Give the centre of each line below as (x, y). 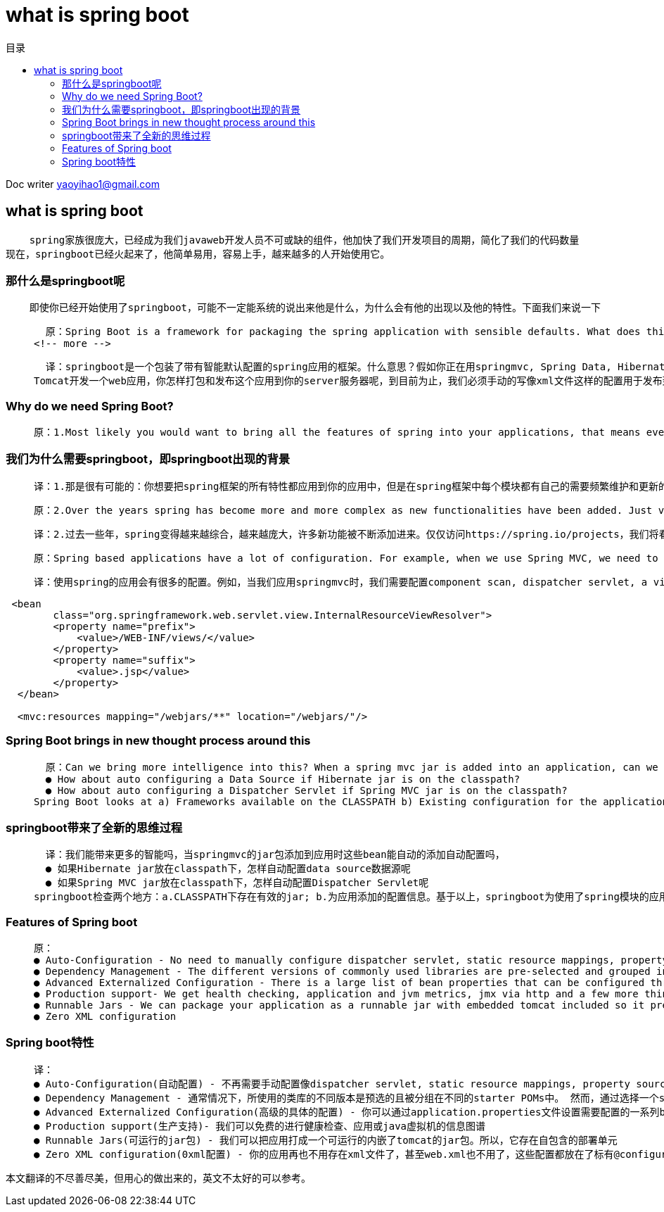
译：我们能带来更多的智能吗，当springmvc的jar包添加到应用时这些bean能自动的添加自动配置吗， (275, 855)
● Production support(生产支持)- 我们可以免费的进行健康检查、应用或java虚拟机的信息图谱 (260, 1126)
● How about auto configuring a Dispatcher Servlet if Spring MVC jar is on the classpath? (306, 790)
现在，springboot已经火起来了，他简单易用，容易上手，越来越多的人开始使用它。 (198, 254)
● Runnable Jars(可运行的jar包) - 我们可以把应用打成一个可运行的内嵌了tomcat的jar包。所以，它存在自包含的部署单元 (326, 1140)
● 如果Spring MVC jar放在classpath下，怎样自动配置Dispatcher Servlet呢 (237, 883)
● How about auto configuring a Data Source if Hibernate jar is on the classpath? (283, 779)
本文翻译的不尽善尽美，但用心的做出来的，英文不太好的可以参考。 (158, 1178)
